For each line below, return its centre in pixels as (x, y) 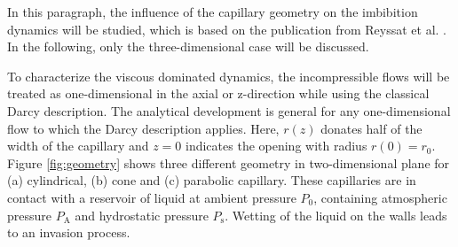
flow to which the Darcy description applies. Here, (143, 128)
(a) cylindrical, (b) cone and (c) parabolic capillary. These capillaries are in (212, 180)
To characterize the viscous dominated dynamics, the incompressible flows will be (229, 76)
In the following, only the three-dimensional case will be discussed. (188, 46)
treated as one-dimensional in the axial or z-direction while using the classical (218, 93)
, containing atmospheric (380, 197)
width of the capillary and (78, 146)
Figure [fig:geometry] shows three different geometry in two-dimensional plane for (229, 162)
